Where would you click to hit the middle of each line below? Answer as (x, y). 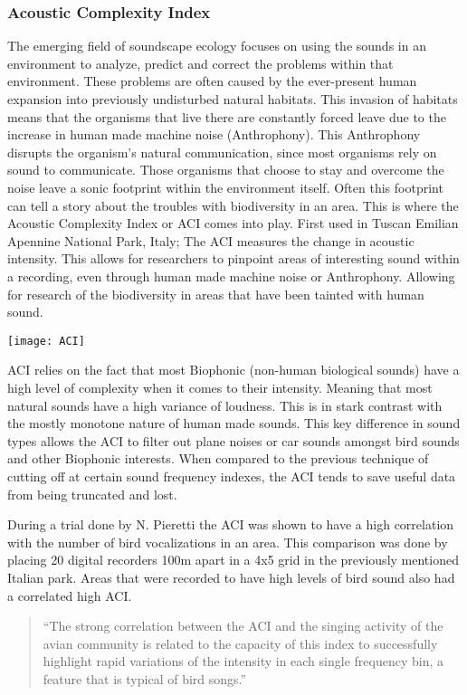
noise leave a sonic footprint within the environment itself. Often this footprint (225, 187)
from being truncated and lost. (92, 494)
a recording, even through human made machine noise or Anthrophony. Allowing (231, 276)
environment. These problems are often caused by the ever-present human (212, 81)
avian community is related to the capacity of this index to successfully (240, 643)
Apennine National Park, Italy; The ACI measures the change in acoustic (211, 240)
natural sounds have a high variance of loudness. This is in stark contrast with (225, 405)
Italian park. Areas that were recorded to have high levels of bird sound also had (231, 577)
